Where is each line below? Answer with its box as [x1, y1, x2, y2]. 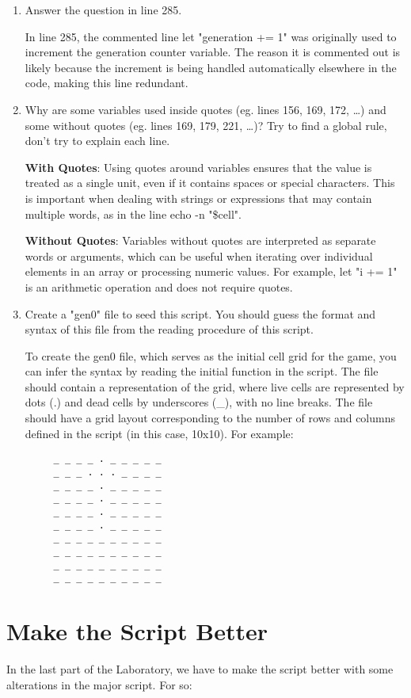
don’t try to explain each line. [25, 132, 170, 149]
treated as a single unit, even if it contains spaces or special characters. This [25, 174, 395, 191]
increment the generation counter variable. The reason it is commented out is [25, 44, 401, 60]
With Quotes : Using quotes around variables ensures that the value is [25, 158, 372, 175]
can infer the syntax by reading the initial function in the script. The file [25, 363, 379, 380]
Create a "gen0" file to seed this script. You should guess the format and [25, 305, 376, 322]
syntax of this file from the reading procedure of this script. [25, 321, 314, 338]
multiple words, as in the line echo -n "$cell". [25, 205, 242, 222]
